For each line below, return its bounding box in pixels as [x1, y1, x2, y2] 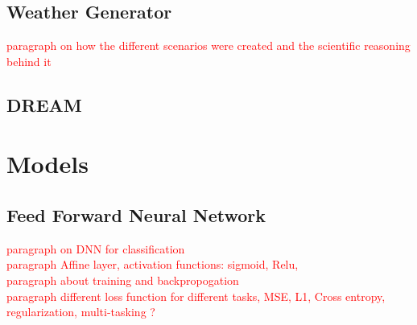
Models [6, 147, 89, 180]
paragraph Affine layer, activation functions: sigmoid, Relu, [6, 256, 299, 273]
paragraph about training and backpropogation [6, 271, 239, 288]
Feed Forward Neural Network [6, 202, 266, 227]
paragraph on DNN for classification [6, 240, 185, 257]
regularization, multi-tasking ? [6, 303, 155, 320]
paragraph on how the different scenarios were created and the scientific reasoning [6, 37, 411, 54]
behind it [6, 52, 52, 69]
